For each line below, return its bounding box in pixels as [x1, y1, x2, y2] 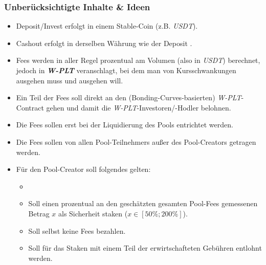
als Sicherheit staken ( [58, 208, 128, 218]
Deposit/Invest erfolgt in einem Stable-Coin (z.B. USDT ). [16, 20, 198, 31]
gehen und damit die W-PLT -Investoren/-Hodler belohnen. [46, 102, 231, 113]
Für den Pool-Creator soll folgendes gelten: [16, 164, 151, 174]
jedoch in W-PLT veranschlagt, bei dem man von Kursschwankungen [16, 65, 236, 75]
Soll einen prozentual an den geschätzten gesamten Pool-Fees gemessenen [28, 198, 258, 209]
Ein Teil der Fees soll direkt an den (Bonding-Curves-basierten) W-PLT [16, 92, 241, 103]
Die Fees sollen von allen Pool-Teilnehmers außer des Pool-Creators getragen [16, 136, 256, 147]
